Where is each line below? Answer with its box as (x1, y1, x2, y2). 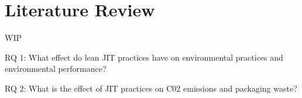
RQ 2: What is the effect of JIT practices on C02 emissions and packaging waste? (5, 82, 297, 94)
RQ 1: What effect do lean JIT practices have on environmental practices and (5, 51, 283, 63)
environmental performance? (5, 62, 107, 75)
